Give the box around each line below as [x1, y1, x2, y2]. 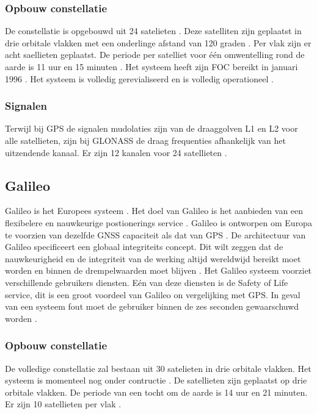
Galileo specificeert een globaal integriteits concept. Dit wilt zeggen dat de [5, 240, 283, 253]
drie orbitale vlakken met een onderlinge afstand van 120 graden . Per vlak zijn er [5, 36, 312, 49]
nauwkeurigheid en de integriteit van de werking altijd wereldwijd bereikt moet [5, 252, 301, 265]
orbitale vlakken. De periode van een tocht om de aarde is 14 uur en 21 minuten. [5, 385, 308, 398]
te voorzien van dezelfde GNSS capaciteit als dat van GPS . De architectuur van [5, 228, 306, 241]
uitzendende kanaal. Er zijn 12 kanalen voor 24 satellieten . [5, 146, 227, 159]
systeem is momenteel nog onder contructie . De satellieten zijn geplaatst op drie [5, 374, 307, 387]
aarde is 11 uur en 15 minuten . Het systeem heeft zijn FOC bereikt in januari [5, 60, 298, 73]
